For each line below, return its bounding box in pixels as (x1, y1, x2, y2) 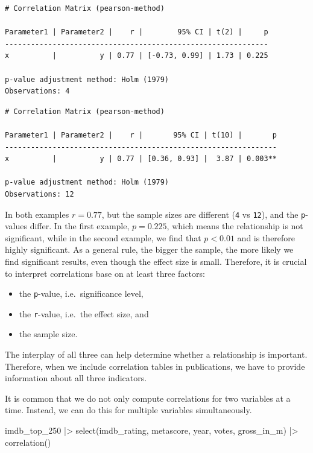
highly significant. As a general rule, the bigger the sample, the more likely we (5, 243, 294, 256)
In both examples (5, 207, 69, 220)
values (5, 220, 28, 232)
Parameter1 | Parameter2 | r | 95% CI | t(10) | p (5, 130, 277, 139)
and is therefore (237, 231, 296, 244)
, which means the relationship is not (166, 220, 303, 232)
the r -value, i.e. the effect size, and (19, 307, 149, 320)
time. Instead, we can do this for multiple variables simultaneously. (5, 404, 252, 416)
